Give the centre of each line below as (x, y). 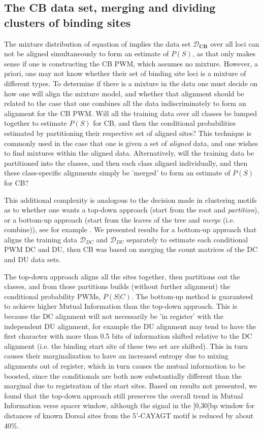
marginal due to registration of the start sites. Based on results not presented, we (131, 386)
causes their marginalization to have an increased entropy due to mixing (116, 356)
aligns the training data (41, 239)
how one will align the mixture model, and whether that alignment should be (124, 93)
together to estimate (36, 123)
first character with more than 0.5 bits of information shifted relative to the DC (128, 336)
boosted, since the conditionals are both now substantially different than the (123, 375)
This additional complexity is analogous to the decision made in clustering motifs (130, 200)
